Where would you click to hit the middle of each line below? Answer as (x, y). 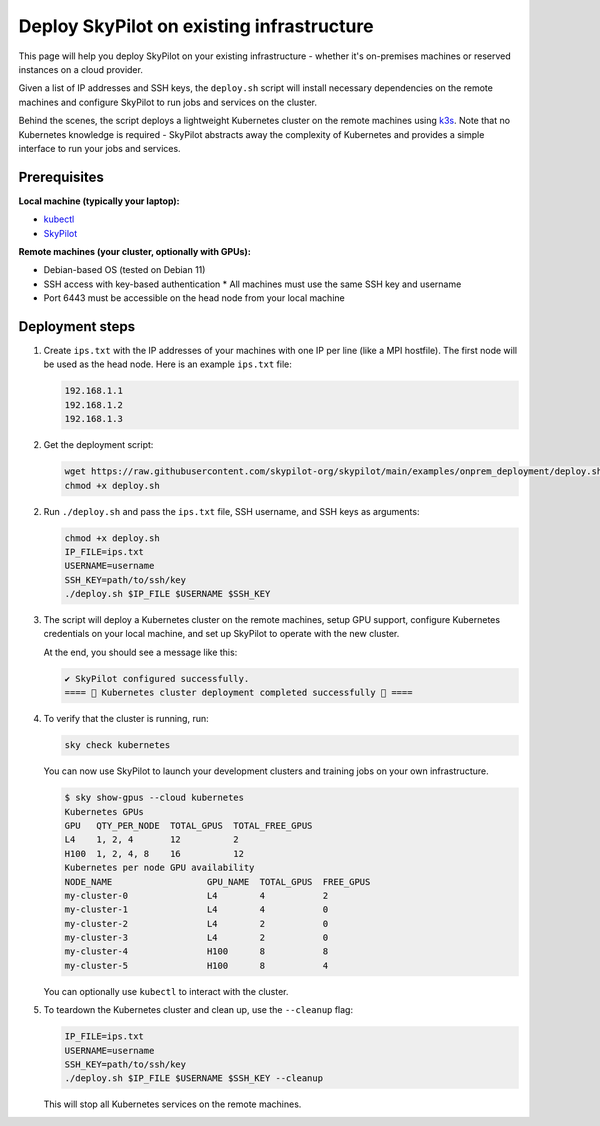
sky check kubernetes (117, 745)
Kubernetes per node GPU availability (159, 868)
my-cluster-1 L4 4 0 (196, 909)
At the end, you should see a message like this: (140, 652)
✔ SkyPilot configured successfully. (157, 678)
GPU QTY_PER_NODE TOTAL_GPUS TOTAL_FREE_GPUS (188, 825)
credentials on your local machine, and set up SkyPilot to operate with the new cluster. (221, 634)
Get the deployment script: (98, 445)
